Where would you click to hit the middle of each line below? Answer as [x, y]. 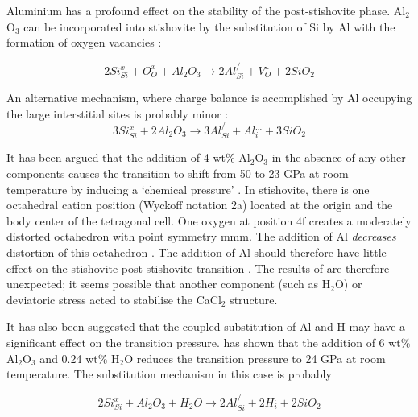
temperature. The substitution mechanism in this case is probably [169, 374]
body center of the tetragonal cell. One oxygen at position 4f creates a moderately [209, 220]
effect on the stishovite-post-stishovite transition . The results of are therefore [198, 268]
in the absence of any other [339, 157]
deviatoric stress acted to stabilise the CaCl [114, 299]
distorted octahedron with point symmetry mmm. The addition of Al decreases [201, 236]
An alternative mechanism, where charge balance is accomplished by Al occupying [209, 98]
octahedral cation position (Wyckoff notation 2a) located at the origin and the [200, 205]
